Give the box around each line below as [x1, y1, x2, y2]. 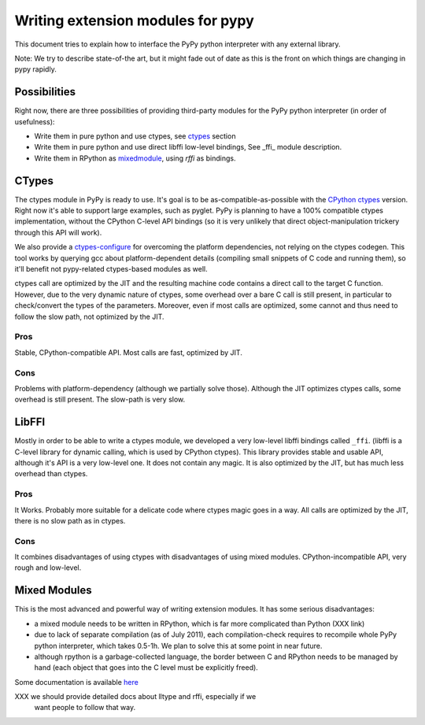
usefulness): [14, 117, 55, 126]
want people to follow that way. [34, 703, 136, 712]
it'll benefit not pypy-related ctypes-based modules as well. [14, 264, 208, 274]
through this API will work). [14, 227, 102, 237]
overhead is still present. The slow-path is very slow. [14, 394, 186, 405]
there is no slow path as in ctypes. [14, 516, 126, 525]
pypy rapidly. [14, 65, 57, 74]
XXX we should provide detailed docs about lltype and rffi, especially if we [14, 692, 257, 701]
